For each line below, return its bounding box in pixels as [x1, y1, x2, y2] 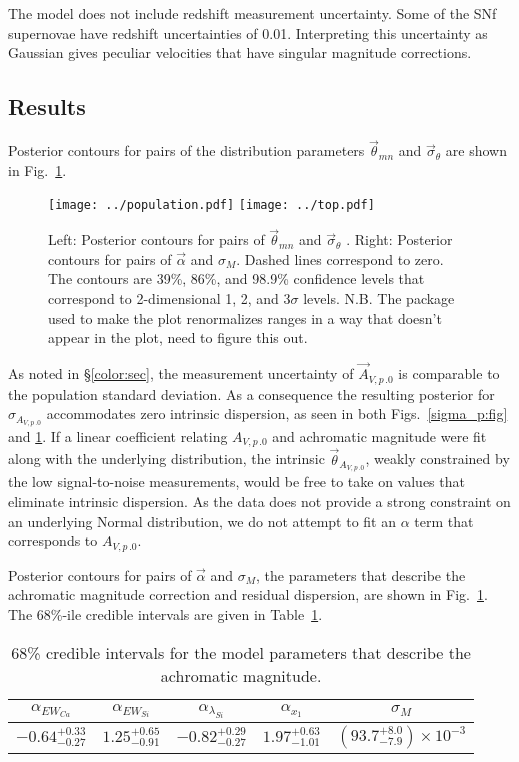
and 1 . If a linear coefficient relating [8, 425, 228, 446]
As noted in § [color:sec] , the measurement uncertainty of [8, 363, 354, 384]
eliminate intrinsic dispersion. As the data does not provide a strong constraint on [8, 491, 511, 512]
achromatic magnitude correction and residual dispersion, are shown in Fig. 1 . [8, 584, 488, 605]
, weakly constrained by [365, 448, 510, 469]
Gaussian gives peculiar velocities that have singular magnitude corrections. [8, 42, 472, 63]
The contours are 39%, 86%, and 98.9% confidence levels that [48, 268, 425, 289]
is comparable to [398, 363, 500, 384]
